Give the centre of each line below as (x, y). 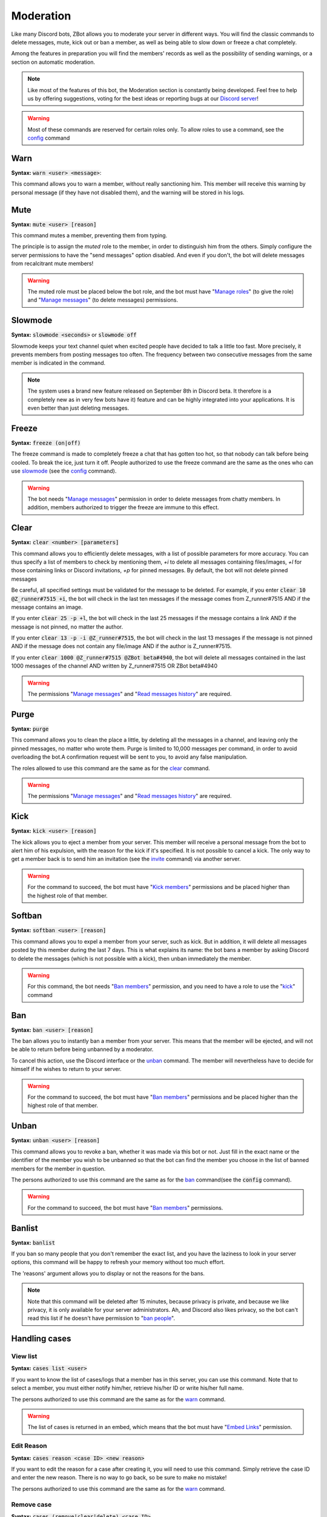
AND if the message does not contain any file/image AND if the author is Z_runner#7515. (121, 646)
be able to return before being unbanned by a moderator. (82, 1049)
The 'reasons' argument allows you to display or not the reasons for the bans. (108, 1273)
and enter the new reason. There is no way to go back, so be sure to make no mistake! (119, 1478)
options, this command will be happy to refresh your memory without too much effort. (118, 1262)
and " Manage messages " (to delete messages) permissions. (103, 300)
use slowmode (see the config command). (64, 471)
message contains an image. (47, 607)
